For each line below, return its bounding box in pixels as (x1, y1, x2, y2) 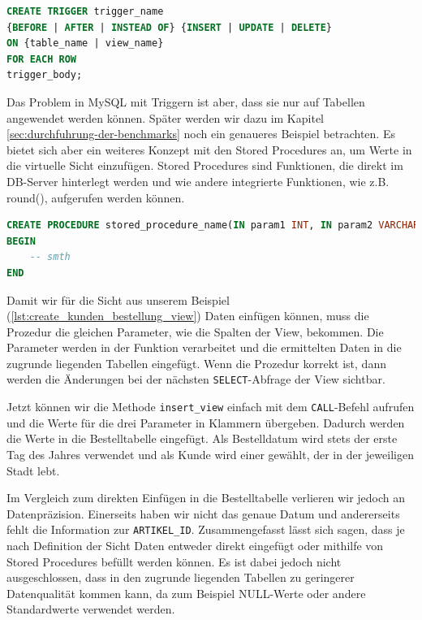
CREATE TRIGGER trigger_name (6, 6, 164, 17)
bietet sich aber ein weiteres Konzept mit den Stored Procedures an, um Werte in (6, 141, 412, 158)
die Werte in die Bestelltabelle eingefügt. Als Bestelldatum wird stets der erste (6, 430, 398, 447)
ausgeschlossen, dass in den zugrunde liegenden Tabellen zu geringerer (6, 569, 355, 586)
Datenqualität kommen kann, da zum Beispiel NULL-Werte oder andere (6, 584, 366, 601)
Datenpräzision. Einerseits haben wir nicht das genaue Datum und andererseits (6, 505, 400, 522)
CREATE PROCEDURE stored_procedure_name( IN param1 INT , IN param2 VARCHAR (6, 219, 420, 232)
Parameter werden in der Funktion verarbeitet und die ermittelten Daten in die (6, 339, 402, 356)
